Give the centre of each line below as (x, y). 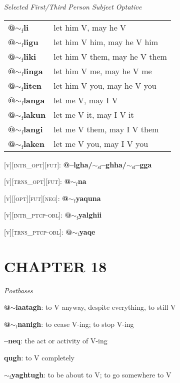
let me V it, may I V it (94, 114)
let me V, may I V (86, 100)
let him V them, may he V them (110, 56)
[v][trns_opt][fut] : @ (37, 181)
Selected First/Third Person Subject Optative (73, 7)
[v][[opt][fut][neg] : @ (36, 198)
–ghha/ (114, 164)
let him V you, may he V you (105, 85)
